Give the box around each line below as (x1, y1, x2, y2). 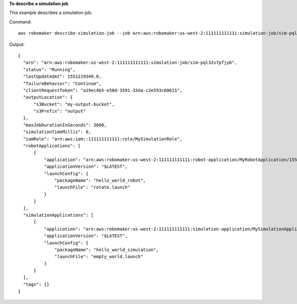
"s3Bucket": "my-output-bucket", (33, 101, 115, 107)
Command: (9, 19, 32, 25)
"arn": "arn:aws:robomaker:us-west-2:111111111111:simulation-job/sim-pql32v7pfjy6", (23, 60, 238, 65)
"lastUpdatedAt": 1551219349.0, (23, 74, 101, 79)
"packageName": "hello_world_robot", (54, 177, 146, 183)
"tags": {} (23, 281, 49, 287)
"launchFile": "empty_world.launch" (54, 254, 144, 259)
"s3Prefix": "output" (33, 108, 86, 114)
